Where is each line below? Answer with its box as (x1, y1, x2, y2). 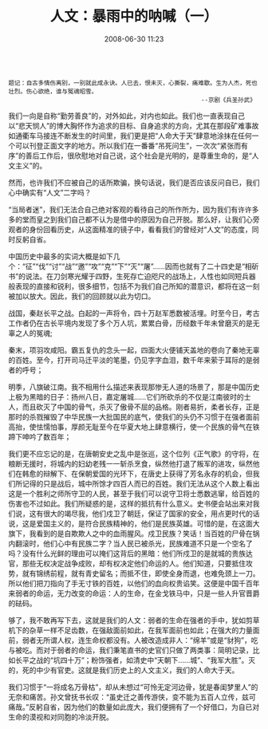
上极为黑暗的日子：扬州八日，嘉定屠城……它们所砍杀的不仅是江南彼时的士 (8, 392, 251, 401)
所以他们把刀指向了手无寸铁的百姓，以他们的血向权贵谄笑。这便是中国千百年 (8, 578, 260, 588)
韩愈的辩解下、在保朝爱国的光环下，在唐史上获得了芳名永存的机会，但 (22, 468, 253, 479)
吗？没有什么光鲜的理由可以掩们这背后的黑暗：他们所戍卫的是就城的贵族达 (8, 548, 253, 558)
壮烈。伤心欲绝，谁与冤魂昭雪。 (8, 87, 98, 96)
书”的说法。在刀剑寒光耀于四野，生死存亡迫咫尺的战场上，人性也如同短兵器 (8, 271, 257, 281)
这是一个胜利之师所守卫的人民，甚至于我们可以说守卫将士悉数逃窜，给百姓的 (8, 488, 260, 498)
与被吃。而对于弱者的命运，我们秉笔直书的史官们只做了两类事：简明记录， (8, 645, 253, 655)
